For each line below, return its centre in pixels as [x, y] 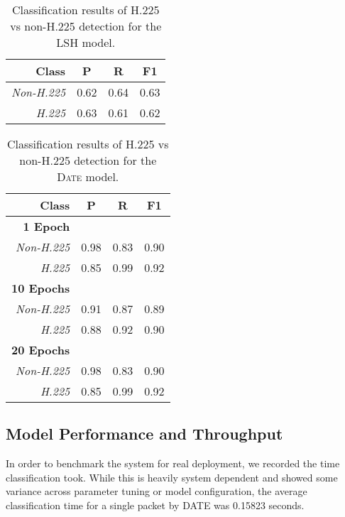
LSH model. [86, 42]
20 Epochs [41, 350]
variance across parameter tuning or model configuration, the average [157, 491]
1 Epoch [46, 226]
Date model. [88, 176]
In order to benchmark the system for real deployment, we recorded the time [173, 463]
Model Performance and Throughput [144, 434]
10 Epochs [41, 288]
